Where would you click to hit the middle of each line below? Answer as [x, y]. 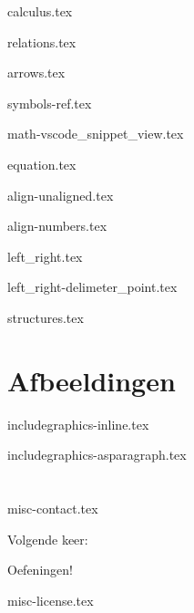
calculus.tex [40, 11]
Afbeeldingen [92, 380]
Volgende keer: [48, 539]
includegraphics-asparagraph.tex [97, 455]
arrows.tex [36, 73]
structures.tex [46, 317]
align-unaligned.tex [61, 195]
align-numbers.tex [57, 226]
